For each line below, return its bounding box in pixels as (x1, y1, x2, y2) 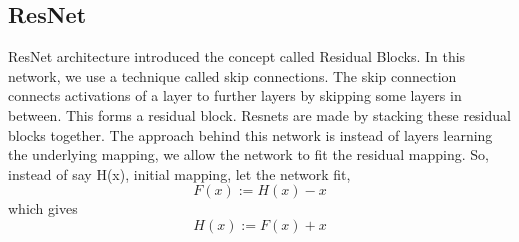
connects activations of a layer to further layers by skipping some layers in (8, 85, 462, 106)
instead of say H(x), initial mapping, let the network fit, (8, 163, 351, 184)
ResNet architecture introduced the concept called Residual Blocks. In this (8, 46, 466, 67)
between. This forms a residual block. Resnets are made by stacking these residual (8, 104, 511, 125)
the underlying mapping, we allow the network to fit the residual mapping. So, (8, 144, 489, 165)
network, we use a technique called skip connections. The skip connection (8, 65, 457, 86)
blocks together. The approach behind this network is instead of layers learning (8, 124, 493, 145)
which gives (8, 198, 78, 219)
